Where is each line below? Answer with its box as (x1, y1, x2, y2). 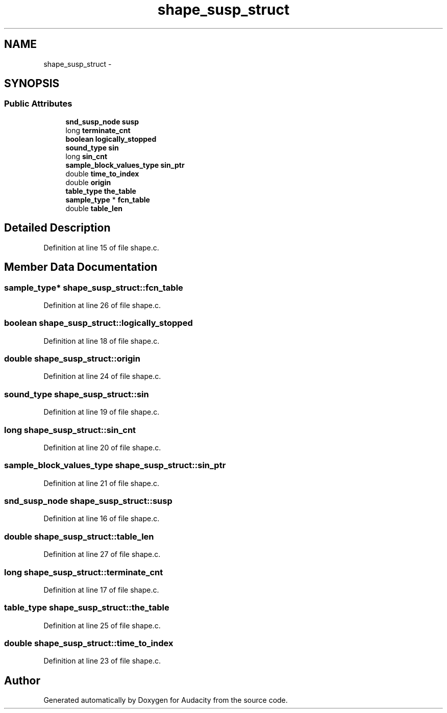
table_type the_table (65, 186, 136, 195)
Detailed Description (4, 221, 111, 235)
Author (4, 674, 40, 687)
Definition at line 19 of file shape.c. (43, 408, 160, 417)
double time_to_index (65, 169, 139, 178)
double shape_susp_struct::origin (4, 353, 140, 364)
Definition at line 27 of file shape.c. (43, 550, 161, 559)
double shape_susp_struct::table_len (4, 531, 154, 542)
